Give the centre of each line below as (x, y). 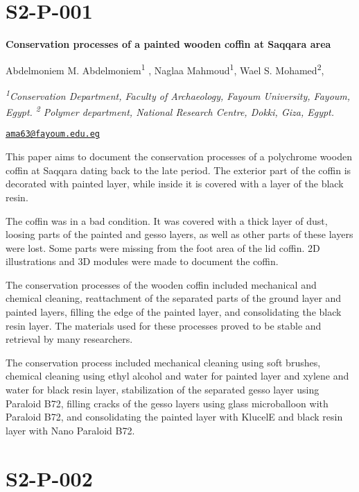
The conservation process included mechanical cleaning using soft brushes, (163, 362)
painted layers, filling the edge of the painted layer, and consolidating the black (174, 312)
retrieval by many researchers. (69, 339)
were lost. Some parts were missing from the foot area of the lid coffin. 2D (163, 247)
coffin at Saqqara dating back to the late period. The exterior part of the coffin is (178, 170)
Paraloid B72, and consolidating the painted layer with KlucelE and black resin (174, 417)
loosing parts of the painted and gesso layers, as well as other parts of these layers (179, 234)
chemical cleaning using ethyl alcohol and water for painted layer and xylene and (177, 376)
